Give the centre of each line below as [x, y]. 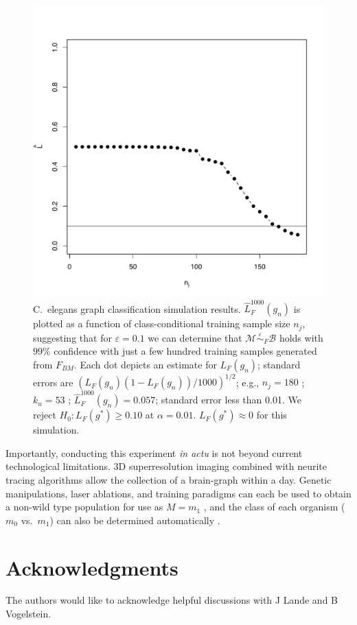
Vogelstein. [28, 614]
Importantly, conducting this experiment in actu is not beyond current [154, 452]
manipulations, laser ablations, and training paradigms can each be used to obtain [178, 493]
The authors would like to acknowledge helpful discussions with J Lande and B [172, 600]
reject [45, 415]
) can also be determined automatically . [135, 520]
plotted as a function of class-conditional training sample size [162, 323]
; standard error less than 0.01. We [228, 400]
